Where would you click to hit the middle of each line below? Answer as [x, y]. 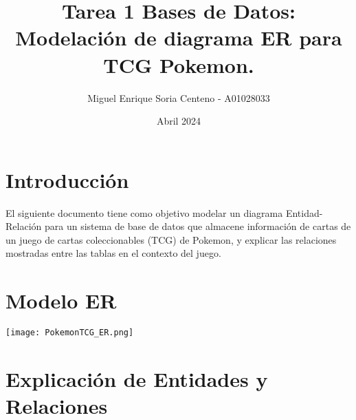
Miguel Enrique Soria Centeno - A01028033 [179, 97]
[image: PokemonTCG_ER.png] [70, 333]
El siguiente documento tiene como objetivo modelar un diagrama [144, 212]
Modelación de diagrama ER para [179, 38]
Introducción [67, 179]
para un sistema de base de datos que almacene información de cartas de [198, 226]
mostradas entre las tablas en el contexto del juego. [113, 253]
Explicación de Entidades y [137, 378]
